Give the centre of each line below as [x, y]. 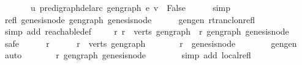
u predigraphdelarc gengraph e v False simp [130, 7]
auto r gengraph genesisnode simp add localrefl [128, 55]
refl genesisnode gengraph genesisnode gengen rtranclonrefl [130, 19]
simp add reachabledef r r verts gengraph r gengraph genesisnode [147, 31]
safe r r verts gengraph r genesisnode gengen [151, 43]
